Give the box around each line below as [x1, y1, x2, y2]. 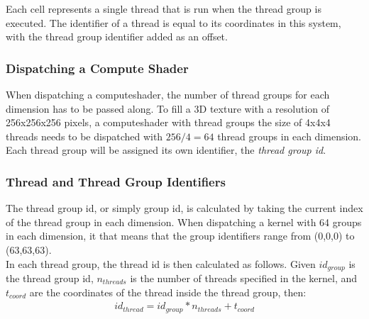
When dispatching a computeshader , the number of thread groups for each [6, 87, 330, 101]
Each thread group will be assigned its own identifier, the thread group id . [6, 142, 326, 157]
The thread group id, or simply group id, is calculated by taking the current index [6, 201, 363, 216]
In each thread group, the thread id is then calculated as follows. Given [6, 256, 316, 271]
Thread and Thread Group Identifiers [6, 172, 226, 190]
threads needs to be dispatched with [6, 128, 163, 143]
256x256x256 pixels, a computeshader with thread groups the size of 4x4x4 [6, 115, 331, 130]
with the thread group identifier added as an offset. [6, 29, 228, 44]
